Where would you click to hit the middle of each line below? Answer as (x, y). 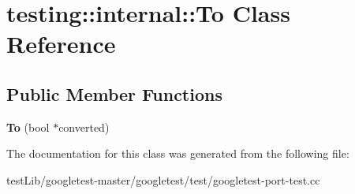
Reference (61, 44)
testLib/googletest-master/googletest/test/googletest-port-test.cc (163, 179)
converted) (84, 127)
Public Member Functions (114, 93)
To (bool (28, 127)
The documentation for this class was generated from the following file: (178, 153)
